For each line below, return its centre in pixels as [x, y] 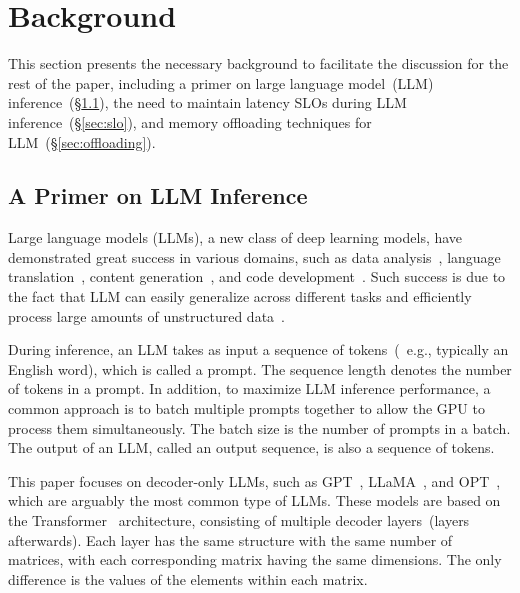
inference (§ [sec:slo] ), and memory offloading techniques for [190, 121]
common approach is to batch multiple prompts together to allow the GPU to [246, 408]
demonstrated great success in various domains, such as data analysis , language [254, 256]
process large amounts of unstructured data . [146, 315]
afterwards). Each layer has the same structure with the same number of [230, 539]
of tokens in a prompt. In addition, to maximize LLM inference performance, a [249, 388]
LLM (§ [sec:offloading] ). [82, 141]
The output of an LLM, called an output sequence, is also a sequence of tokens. [251, 447]
